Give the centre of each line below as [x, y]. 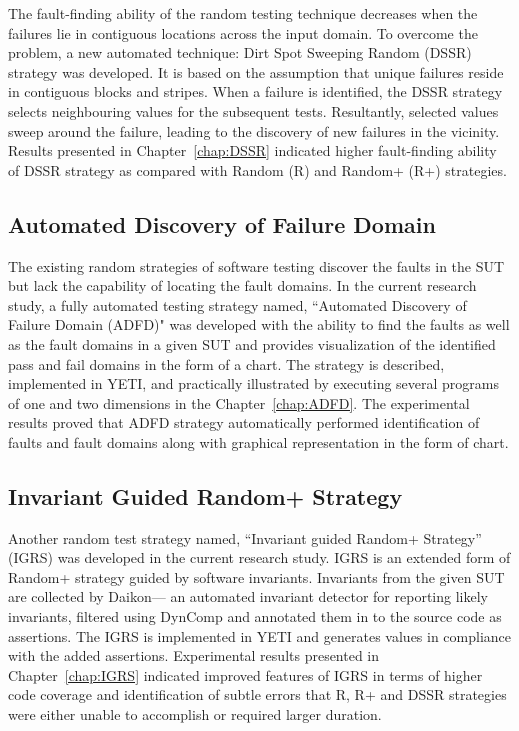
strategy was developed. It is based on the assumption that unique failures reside [256, 71]
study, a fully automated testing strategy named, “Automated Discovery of [237, 304]
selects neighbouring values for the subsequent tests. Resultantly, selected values [253, 110]
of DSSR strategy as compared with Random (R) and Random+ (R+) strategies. [257, 169]
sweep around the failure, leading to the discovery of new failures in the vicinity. [254, 130]
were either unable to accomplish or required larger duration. [195, 714]
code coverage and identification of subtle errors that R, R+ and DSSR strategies [257, 694]
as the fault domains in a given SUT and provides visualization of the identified [252, 343]
